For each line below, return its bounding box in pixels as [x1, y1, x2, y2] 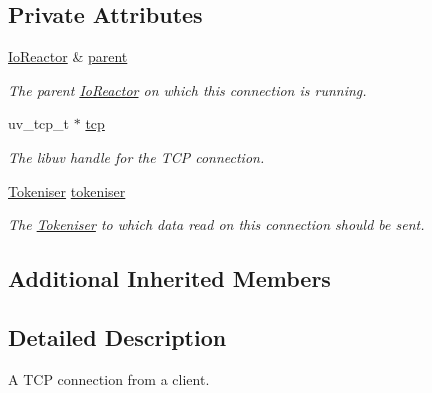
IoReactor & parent [8, 46, 128, 67]
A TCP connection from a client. [8, 368, 210, 389]
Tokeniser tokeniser [8, 180, 126, 201]
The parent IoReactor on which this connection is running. [8, 79, 367, 100]
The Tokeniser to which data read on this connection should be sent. [8, 214, 425, 235]
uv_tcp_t [8, 113, 70, 134]
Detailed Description [8, 321, 227, 352]
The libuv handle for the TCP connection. [8, 146, 265, 167]
